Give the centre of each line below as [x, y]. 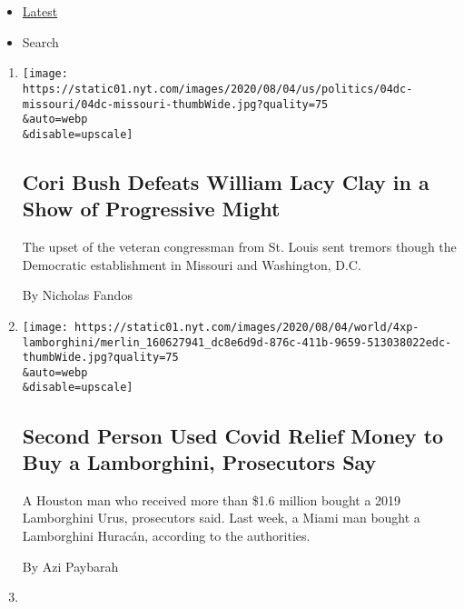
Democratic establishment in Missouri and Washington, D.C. [192, 264]
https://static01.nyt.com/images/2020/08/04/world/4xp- [247, 327]
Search [40, 41]
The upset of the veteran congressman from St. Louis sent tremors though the [239, 247]
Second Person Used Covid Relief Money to [233, 435]
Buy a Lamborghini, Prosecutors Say [199, 461]
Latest [40, 11]
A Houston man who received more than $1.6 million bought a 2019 [212, 499]
